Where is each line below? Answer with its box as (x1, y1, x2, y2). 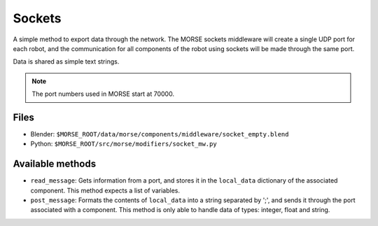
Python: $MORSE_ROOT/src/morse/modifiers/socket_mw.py (30, 140, 217, 148)
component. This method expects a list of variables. (30, 186, 180, 195)
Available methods (13, 158, 97, 170)
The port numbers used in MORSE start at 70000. (31, 90, 175, 98)
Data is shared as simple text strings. (13, 57, 120, 66)
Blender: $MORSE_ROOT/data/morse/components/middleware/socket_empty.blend (30, 130, 289, 139)
